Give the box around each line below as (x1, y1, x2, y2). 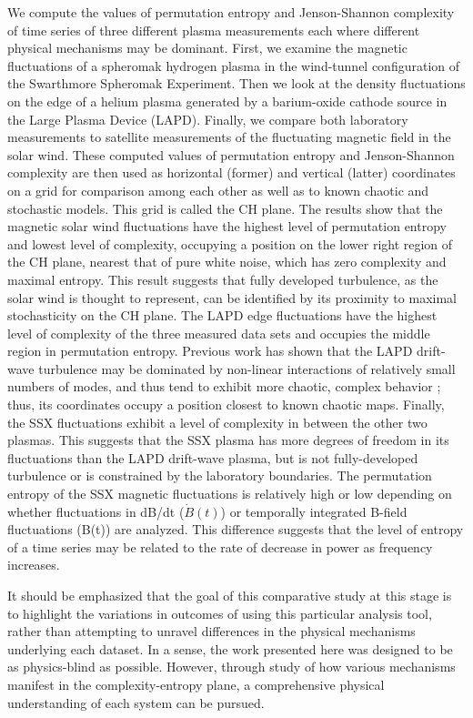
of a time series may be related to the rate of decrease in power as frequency (7, 537, 433, 556)
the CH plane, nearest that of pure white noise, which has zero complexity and (7, 252, 447, 271)
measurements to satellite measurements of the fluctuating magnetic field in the (7, 127, 451, 147)
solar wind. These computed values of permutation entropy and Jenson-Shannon (7, 145, 455, 164)
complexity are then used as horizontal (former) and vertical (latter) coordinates (7, 163, 456, 182)
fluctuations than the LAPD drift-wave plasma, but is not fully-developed (7, 448, 418, 467)
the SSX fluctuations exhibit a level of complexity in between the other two (7, 412, 428, 431)
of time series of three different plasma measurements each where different (7, 20, 420, 39)
